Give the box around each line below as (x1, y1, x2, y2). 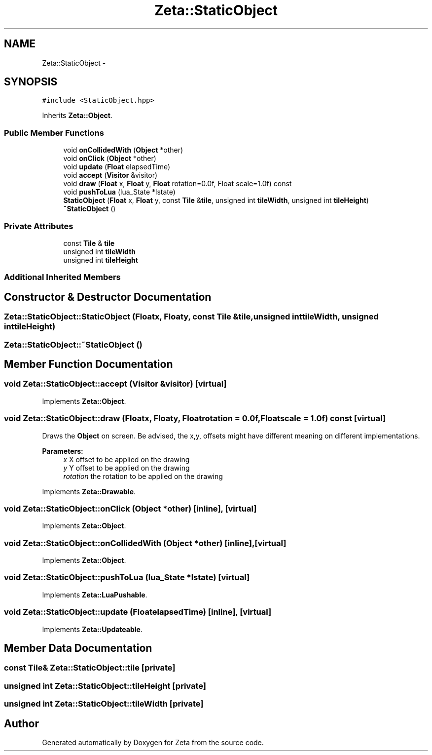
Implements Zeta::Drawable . (42, 487, 136, 496)
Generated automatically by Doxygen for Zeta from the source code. (42, 738, 264, 747)
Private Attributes (4, 221, 73, 231)
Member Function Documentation (4, 358, 173, 370)
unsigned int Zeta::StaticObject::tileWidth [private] (4, 699, 204, 709)
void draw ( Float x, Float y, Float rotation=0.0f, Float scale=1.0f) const (63, 179, 292, 188)
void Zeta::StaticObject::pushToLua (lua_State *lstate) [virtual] (4, 572, 250, 583)
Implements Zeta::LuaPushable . (42, 590, 147, 599)
